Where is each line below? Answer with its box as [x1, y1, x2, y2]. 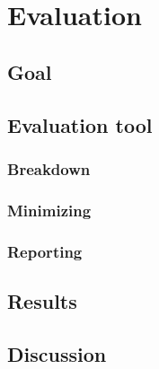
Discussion [7, 339, 107, 367]
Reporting [7, 240, 83, 262]
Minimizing [7, 198, 92, 221]
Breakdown [7, 157, 91, 180]
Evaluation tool [7, 110, 153, 138]
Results [7, 286, 77, 314]
